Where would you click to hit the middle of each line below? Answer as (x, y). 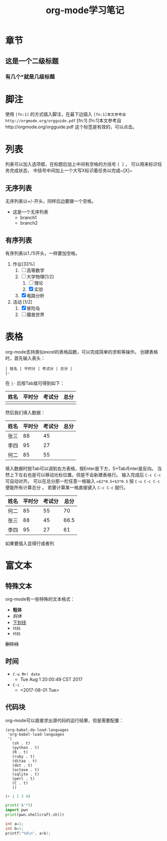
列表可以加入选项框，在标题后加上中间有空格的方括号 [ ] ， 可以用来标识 (81, 164)
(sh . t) (21, 743)
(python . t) (26, 747)
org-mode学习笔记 (85, 10)
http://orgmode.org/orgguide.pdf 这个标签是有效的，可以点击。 (71, 127)
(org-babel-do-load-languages (37, 730)
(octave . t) (26, 770)
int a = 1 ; (14, 824)
